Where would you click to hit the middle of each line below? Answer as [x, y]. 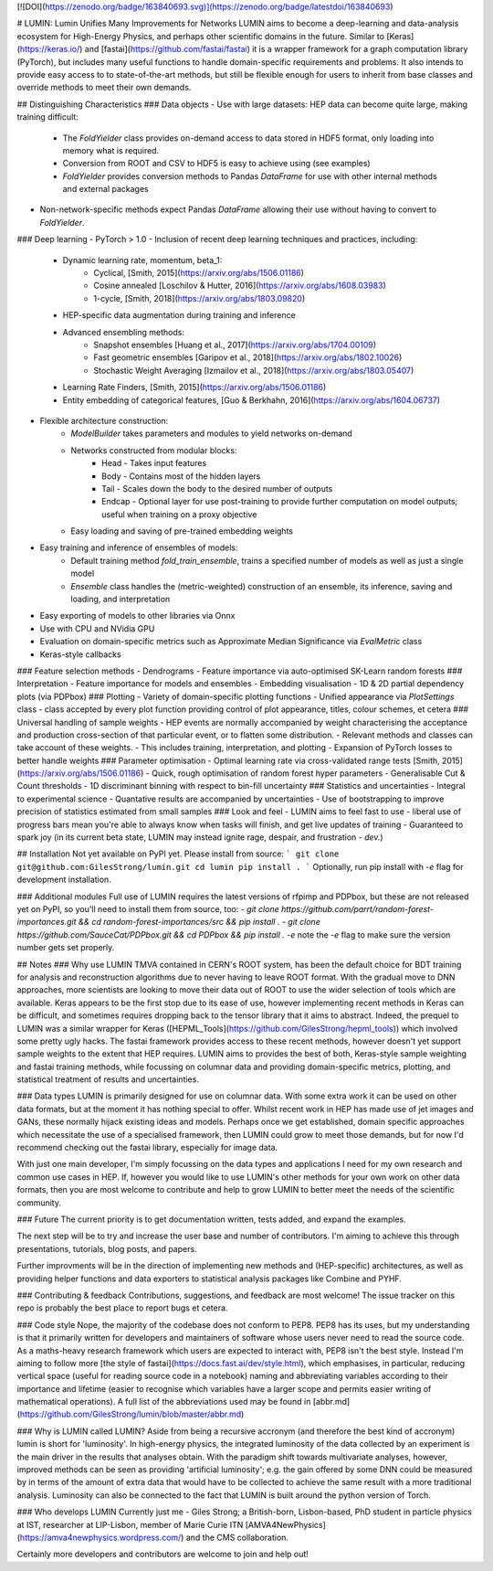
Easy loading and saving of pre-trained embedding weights [182, 531]
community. [39, 1203]
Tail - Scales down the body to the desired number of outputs [217, 488]
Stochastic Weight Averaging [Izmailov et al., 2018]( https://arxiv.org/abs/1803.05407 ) [254, 370]
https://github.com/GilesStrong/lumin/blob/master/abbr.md [131, 1414]
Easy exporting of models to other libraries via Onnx [137, 616]
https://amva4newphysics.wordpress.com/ [100, 1537]
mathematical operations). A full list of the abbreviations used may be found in [164, 1402]
